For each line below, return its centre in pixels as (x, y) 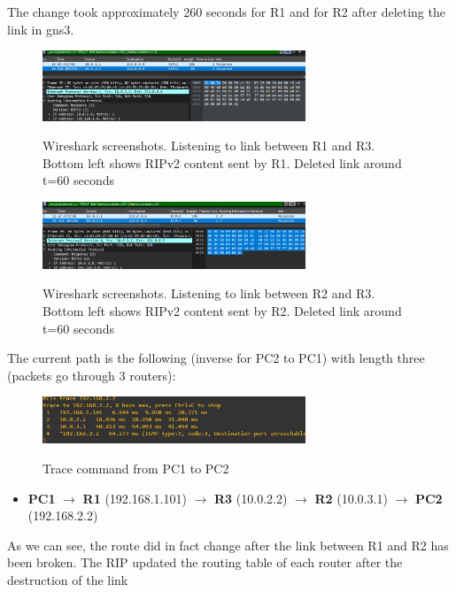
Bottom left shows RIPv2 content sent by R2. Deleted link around (222, 310)
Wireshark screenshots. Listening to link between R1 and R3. (209, 146)
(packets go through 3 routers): (92, 375)
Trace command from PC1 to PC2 (136, 469)
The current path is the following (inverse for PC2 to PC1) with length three (216, 358)
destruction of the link (68, 580)
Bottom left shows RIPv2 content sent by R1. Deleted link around (222, 162)
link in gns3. (41, 29)
